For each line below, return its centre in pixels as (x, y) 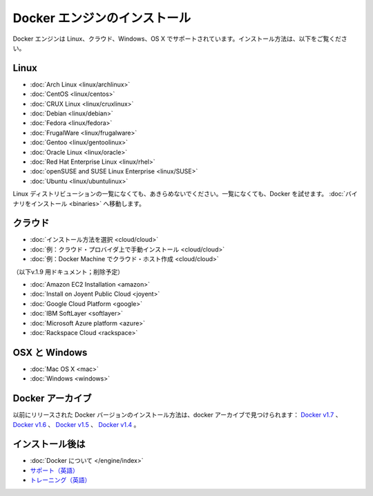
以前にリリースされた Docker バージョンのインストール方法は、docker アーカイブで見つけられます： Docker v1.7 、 (177, 415)
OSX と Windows (50, 352)
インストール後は (49, 445)
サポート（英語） (54, 470)
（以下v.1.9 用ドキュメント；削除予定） (68, 271)
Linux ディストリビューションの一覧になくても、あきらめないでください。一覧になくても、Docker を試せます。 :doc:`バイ (185, 194)
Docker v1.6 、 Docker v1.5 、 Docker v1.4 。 (76, 424)
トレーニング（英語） (60, 480)
